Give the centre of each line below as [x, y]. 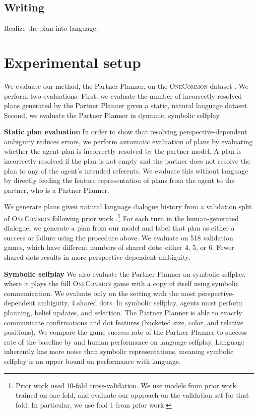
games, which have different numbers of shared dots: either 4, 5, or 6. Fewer [119, 247]
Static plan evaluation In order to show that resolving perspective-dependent [126, 132]
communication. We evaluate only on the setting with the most [100, 293]
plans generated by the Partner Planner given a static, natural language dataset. [127, 105]
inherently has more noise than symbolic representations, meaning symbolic [119, 351]
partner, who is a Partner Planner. [57, 190]
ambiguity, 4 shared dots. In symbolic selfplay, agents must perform [140, 303]
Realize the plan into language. [51, 28]
